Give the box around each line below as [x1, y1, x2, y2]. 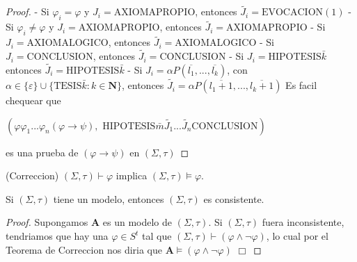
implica [116, 168, 148, 183]
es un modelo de [102, 215, 172, 229]
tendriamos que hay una [6, 229, 109, 243]
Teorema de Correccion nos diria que [6, 242, 162, 256]
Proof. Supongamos [6, 215, 88, 229]
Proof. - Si [6, 4, 49, 19]
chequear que [6, 93, 61, 108]
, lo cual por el [266, 229, 328, 243]
